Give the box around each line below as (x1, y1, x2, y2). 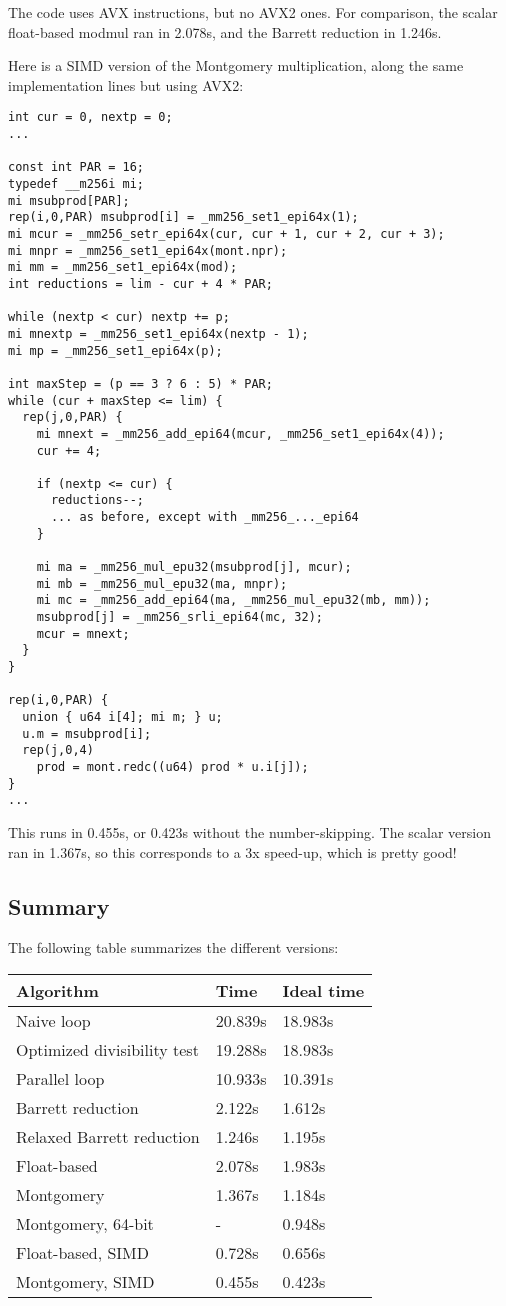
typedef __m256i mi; (8, 177, 145, 191)
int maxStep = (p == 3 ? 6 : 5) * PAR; (8, 376, 273, 391)
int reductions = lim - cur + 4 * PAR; (8, 276, 273, 291)
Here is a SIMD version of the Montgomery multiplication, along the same (8, 55, 464, 76)
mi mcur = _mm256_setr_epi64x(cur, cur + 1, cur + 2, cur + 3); (8, 226, 445, 241)
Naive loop (16, 1008, 91, 1032)
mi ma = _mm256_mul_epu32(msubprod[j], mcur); (36, 560, 352, 575)
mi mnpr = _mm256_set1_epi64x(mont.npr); (8, 243, 288, 258)
